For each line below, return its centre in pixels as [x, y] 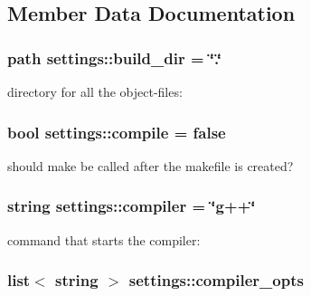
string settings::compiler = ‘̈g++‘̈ [132, 206]
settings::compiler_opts [216, 280]
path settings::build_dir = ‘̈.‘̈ [114, 57]
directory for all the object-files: [95, 91]
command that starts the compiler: [104, 239]
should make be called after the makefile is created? [151, 165]
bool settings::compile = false [117, 132]
